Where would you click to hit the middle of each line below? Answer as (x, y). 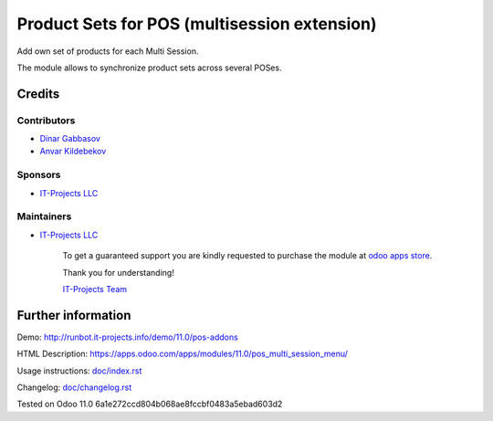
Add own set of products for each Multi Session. (108, 51)
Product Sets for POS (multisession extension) (197, 24)
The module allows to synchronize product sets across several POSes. (149, 68)
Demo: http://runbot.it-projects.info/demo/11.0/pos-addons (128, 337)
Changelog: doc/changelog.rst (74, 387)
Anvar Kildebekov (73, 152)
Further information (74, 315)
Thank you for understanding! (119, 272)
